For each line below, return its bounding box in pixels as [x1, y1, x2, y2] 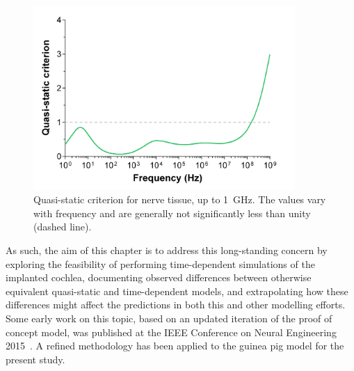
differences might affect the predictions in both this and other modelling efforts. [6, 297, 346, 312]
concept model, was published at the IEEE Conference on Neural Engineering [6, 324, 337, 339]
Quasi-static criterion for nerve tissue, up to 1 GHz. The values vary [33, 192, 326, 207]
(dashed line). [33, 219, 92, 234]
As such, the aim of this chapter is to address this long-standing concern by [6, 242, 328, 257]
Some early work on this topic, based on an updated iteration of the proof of [6, 310, 332, 325]
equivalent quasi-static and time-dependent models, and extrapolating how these [6, 283, 348, 298]
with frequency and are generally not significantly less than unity [33, 205, 311, 220]
